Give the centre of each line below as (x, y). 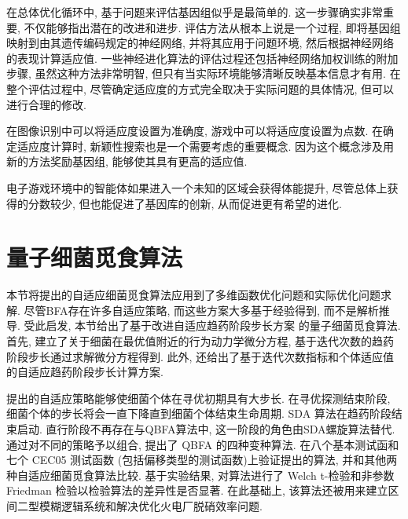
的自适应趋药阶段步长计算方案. (85, 372)
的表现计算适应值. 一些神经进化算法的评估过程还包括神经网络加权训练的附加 (202, 58)
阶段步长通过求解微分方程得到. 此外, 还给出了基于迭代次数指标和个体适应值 (200, 356)
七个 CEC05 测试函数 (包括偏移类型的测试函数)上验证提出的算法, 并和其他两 (202, 460)
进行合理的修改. (46, 104)
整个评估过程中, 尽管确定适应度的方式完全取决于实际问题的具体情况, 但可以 (200, 88)
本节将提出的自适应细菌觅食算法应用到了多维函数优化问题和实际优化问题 (193, 295)
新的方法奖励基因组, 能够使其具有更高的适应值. (127, 161)
